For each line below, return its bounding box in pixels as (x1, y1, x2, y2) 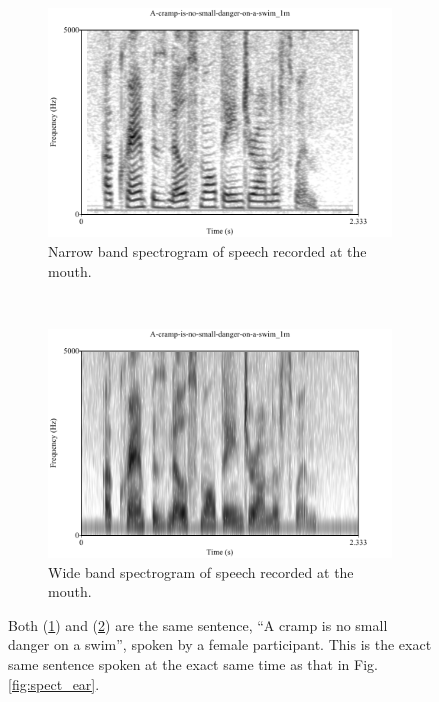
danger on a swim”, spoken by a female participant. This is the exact (8, 634, 432, 655)
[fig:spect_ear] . (8, 673, 100, 694)
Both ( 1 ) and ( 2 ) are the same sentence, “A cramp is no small (8, 614, 388, 635)
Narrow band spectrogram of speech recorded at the (48, 240, 367, 261)
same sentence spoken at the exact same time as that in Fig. (8, 654, 378, 674)
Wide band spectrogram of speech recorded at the (48, 561, 354, 582)
